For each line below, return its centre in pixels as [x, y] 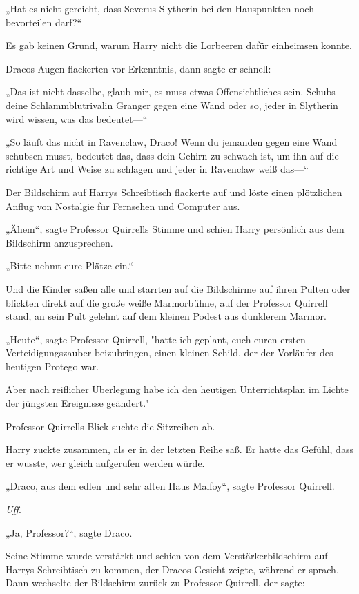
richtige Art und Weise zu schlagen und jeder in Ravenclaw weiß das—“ [157, 169]
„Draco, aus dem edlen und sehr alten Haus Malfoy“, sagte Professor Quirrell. [170, 486]
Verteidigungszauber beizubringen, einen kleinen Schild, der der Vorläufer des [169, 353]
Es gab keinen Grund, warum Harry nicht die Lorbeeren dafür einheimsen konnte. [179, 45]
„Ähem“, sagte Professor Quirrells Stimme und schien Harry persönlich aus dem [175, 229]
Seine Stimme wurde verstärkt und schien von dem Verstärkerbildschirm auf [167, 556]
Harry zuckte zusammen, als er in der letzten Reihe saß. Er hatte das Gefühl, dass [179, 449]
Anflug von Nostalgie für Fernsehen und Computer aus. [123, 205]
